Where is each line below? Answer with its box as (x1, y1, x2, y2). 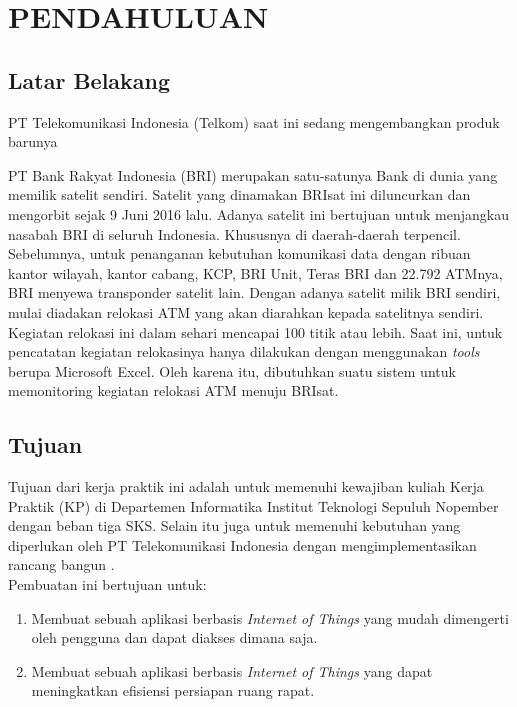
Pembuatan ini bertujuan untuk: (8, 574, 207, 595)
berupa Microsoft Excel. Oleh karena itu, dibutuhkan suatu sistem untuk (8, 360, 456, 381)
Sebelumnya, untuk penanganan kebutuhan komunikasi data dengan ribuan (8, 243, 471, 264)
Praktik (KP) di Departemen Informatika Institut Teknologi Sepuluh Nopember (8, 495, 499, 516)
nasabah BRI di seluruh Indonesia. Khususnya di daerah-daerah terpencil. (8, 223, 461, 244)
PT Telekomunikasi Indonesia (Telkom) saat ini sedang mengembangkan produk (8, 111, 500, 132)
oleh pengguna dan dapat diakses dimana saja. (31, 627, 318, 648)
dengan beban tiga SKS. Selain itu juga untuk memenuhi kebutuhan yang (8, 515, 461, 536)
